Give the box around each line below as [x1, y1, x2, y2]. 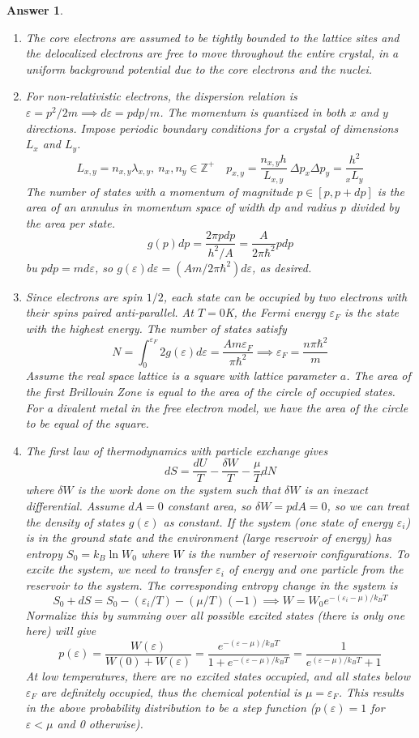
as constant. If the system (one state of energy [163, 513, 393, 530]
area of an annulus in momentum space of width [25, 198, 265, 215]
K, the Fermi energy [224, 304, 326, 321]
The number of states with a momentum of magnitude [25, 182, 293, 199]
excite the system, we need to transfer [25, 561, 212, 578]
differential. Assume [25, 497, 125, 514]
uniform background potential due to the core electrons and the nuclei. [25, 60, 373, 77]
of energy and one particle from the [228, 561, 404, 578]
